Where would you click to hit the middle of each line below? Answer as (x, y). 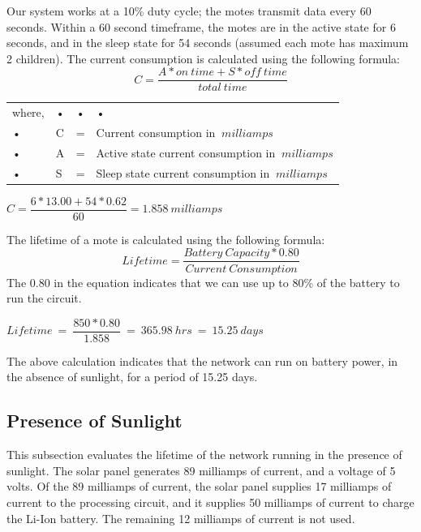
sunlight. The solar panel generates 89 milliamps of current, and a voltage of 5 (201, 470)
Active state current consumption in (186, 152)
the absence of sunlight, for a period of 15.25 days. (132, 377)
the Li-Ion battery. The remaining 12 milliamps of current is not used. (181, 518)
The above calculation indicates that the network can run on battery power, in (202, 360)
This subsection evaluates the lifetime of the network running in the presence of (204, 455)
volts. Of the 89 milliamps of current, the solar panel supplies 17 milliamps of (199, 486)
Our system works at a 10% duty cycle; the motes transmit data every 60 (189, 11)
